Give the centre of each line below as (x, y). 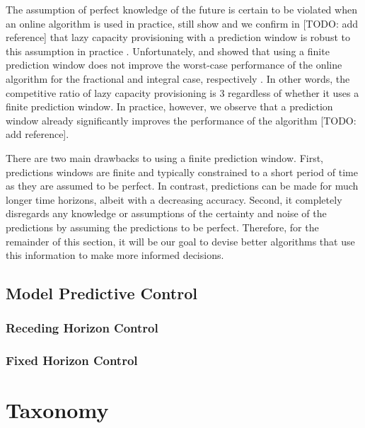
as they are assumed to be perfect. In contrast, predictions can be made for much (182, 186)
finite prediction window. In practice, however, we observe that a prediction (169, 106)
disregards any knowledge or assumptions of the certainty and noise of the (166, 213)
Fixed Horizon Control (72, 360)
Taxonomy (57, 410)
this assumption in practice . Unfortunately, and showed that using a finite (168, 51)
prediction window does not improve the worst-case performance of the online (174, 65)
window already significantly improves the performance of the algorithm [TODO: (181, 120)
